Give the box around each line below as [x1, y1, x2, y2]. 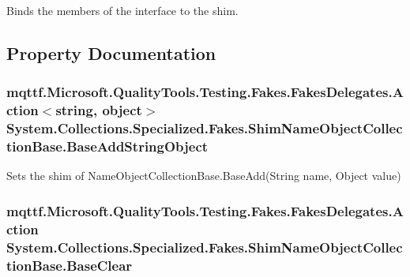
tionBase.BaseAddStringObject [6, 137, 209, 156]
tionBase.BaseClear [6, 255, 133, 275]
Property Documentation [6, 40, 216, 65]
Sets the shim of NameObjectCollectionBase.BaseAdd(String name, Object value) [6, 167, 401, 184]
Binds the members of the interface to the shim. [6, 2, 239, 18]
